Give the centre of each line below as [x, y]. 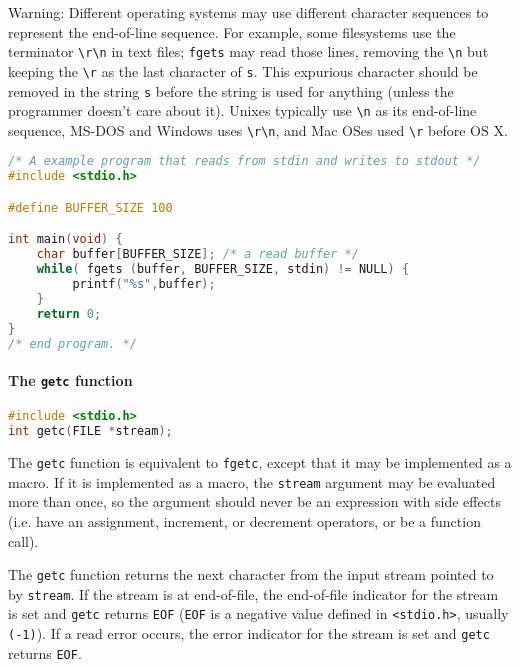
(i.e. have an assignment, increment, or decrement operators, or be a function [244, 520]
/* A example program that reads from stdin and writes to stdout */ [244, 161]
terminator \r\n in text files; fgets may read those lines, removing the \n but [248, 51]
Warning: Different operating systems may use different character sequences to [248, 12]
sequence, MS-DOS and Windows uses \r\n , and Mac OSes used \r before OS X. [258, 129]
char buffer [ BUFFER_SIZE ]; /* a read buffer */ [197, 254]
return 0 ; [69, 313]
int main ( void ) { [65, 239]
